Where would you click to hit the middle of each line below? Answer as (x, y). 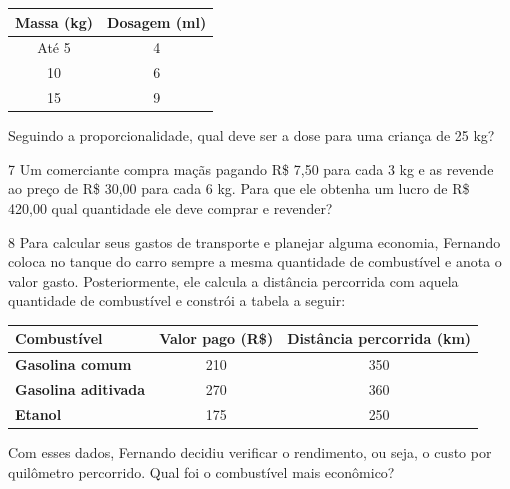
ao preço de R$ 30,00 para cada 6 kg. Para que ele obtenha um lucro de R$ (239, 188)
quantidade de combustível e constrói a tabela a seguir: (177, 300)
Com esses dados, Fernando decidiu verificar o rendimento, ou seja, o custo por (250, 452)
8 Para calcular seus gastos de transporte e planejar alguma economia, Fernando (254, 241)
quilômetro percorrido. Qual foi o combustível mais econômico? (201, 471)
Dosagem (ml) (157, 21)
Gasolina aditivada (80, 389)
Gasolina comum (73, 364)
